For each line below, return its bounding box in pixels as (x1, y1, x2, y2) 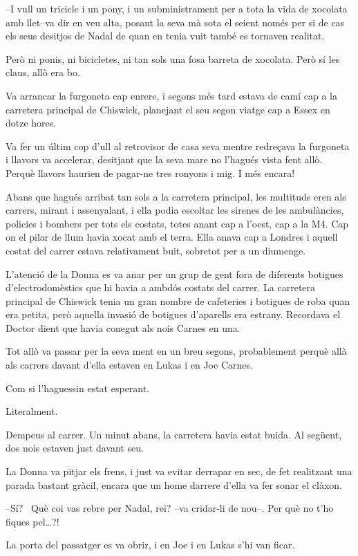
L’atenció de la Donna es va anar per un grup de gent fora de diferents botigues (6, 266, 343, 281)
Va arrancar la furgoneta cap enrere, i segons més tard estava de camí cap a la (6, 88, 338, 102)
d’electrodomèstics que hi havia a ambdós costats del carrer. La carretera (6, 280, 316, 295)
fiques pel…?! (6, 514, 59, 528)
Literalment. (6, 404, 58, 418)
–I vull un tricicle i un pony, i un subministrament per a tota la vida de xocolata (6, 1, 348, 15)
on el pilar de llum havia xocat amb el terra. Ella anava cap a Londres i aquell (6, 230, 338, 244)
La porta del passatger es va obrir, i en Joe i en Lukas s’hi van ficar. (6, 537, 295, 552)
